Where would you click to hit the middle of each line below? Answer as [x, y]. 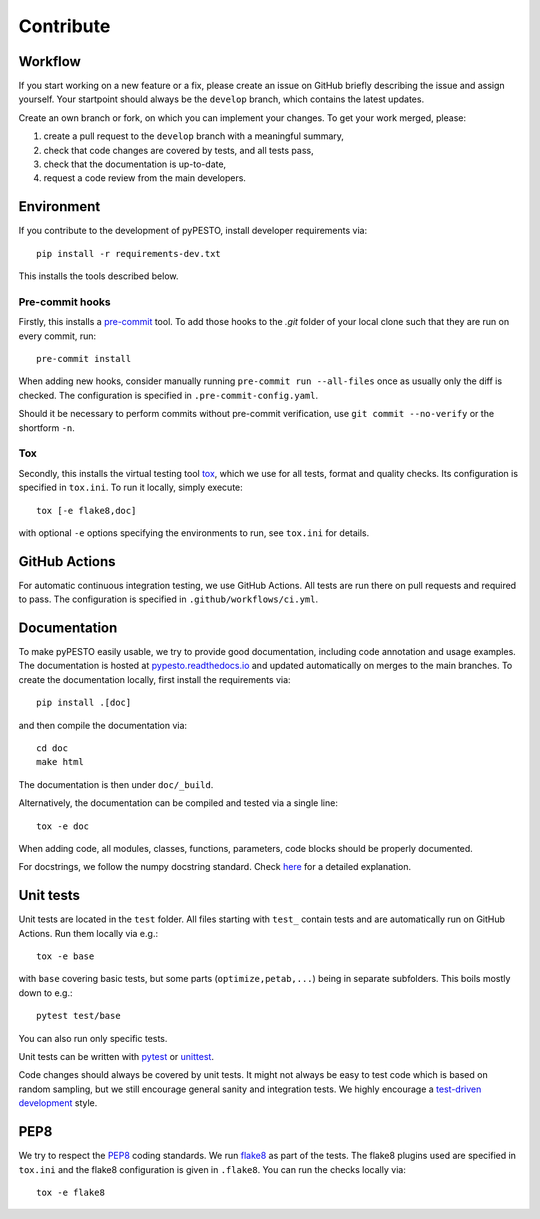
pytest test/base [78, 1016]
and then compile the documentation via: [103, 725]
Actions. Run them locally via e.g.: [88, 933]
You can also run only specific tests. [93, 1038]
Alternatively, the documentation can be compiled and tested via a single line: [178, 803]
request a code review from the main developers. [145, 178]
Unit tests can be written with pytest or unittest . [116, 1057]
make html [60, 762]
